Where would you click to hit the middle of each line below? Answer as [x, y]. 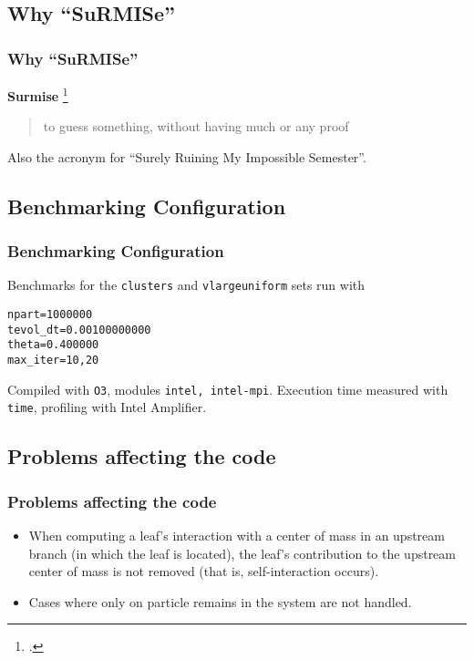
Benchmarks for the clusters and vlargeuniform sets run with [186, 285]
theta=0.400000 [53, 345]
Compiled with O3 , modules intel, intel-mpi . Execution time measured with [228, 389]
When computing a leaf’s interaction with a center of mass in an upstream [237, 536]
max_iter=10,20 [53, 361]
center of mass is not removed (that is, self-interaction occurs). [204, 571]
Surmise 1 [38, 94]
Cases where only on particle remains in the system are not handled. [220, 601]
